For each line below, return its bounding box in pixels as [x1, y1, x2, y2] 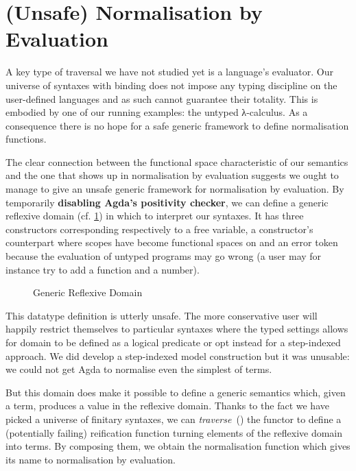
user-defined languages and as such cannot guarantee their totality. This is [5, 91, 318, 106]
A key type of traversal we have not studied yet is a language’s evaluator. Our [5, 64, 333, 79]
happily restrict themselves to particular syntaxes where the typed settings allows [5, 322, 348, 336]
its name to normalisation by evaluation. [5, 452, 176, 466]
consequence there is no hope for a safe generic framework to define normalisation [5, 118, 349, 132]
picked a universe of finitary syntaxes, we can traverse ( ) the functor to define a [5, 411, 342, 426]
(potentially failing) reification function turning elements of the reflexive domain [5, 425, 343, 439]
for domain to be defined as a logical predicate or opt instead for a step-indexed [5, 335, 341, 349]
